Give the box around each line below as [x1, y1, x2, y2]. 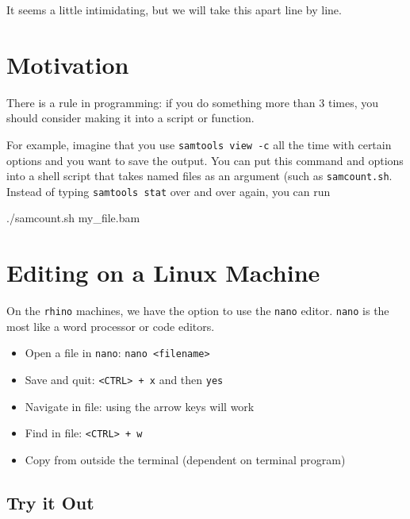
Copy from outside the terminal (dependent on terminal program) [25, 452, 346, 467]
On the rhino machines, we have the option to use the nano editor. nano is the [6, 302, 389, 319]
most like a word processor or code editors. [6, 317, 215, 334]
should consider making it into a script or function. [6, 110, 255, 126]
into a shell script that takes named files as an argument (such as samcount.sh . [6, 167, 393, 184]
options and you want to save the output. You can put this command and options [6, 152, 404, 168]
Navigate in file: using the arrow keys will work [25, 398, 255, 414]
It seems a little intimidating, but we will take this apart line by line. [6, 2, 342, 17]
